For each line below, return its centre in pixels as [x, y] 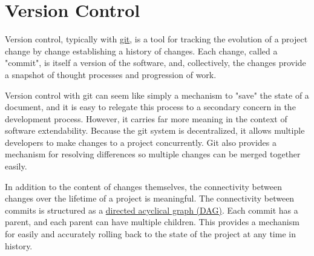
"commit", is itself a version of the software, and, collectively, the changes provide [155, 63]
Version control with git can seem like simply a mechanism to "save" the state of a [157, 95]
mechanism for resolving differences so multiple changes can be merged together [153, 154]
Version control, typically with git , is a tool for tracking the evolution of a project [156, 39]
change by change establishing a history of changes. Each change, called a [141, 51]
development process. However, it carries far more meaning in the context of [146, 118]
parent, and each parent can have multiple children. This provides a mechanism [152, 222]
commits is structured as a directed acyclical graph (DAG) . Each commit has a [152, 210]
